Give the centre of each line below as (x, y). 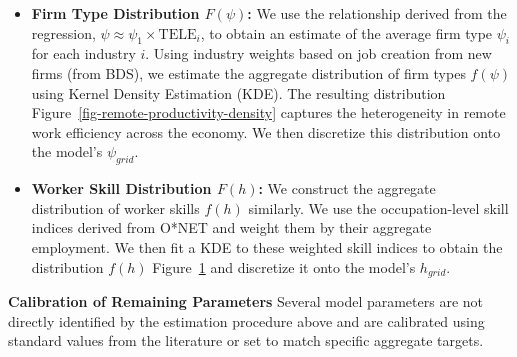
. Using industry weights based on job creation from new (318, 53)
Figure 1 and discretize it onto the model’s (284, 266)
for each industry (83, 53)
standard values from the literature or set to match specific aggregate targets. (246, 340)
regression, (63, 32)
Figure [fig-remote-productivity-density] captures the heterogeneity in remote (268, 112)
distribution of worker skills (115, 207)
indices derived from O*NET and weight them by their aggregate (231, 227)
